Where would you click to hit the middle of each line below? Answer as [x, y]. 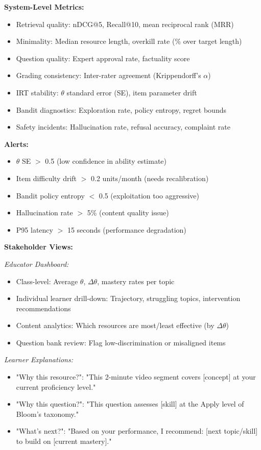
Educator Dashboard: [37, 264]
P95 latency [34, 229]
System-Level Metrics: [44, 7]
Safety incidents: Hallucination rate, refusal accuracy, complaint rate [123, 127]
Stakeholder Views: [39, 247]
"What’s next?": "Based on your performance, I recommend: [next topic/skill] [137, 431]
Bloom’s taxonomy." [47, 414]
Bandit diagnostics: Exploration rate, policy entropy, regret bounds [121, 109]
